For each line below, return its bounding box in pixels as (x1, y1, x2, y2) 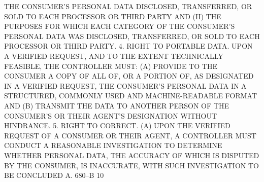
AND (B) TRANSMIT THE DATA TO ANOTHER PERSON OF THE (4, 100, 229, 111)
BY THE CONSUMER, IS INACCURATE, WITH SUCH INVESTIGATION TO (4, 160, 259, 170)
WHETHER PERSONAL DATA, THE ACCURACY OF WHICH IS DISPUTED (4, 150, 259, 160)
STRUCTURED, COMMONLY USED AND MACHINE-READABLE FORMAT (4, 90, 257, 101)
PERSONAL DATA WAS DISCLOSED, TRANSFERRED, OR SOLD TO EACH (4, 30, 260, 41)
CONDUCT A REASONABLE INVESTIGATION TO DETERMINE (4, 140, 222, 151)
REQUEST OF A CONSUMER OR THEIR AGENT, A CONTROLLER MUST (4, 130, 256, 140)
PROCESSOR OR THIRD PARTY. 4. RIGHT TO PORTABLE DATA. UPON (4, 41, 253, 51)
